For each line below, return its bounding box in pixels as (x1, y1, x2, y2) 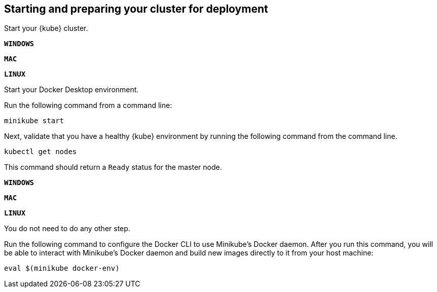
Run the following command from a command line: (4, 101, 172, 110)
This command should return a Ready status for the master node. (4, 163, 222, 172)
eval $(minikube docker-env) (4, 264, 120, 273)
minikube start (4, 117, 64, 125)
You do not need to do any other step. (4, 224, 130, 233)
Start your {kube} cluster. (4, 24, 88, 33)
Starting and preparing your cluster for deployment (4, 3, 268, 15)
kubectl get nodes (4, 148, 77, 156)
